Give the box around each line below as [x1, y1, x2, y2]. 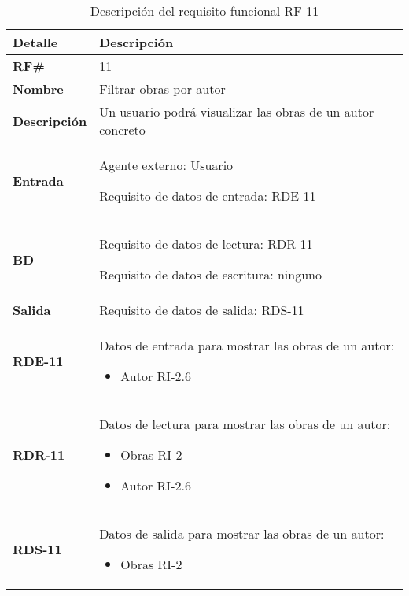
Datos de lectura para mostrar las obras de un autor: [99, 415, 391, 433]
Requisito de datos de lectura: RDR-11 [99, 235, 313, 253]
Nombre [13, 80, 64, 98]
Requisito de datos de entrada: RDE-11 [99, 187, 316, 205]
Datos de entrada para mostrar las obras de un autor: [99, 336, 395, 354]
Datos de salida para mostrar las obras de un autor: [99, 524, 385, 542]
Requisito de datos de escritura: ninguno [99, 265, 322, 283]
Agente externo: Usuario [99, 156, 234, 174]
